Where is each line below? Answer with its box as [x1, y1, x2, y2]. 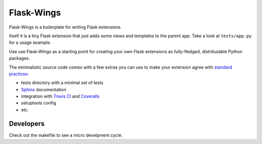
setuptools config [21, 100, 56, 106]
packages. [9, 56, 30, 61]
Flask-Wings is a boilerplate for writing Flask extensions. [9, 24, 122, 30]
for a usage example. [9, 40, 51, 45]
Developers [9, 119, 45, 128]
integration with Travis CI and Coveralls [21, 93, 99, 99]
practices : [9, 71, 29, 77]
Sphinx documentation [21, 86, 66, 92]
